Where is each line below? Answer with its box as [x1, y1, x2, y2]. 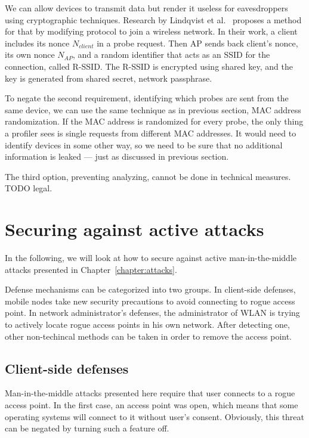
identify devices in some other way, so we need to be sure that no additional [5, 138, 283, 151]
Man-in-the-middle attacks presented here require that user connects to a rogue [5, 387, 295, 399]
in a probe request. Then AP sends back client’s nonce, [97, 36, 298, 49]
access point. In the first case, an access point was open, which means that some [5, 398, 298, 411]
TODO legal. [5, 182, 52, 194]
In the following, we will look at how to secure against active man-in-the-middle [5, 251, 296, 264]
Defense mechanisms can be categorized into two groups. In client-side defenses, [5, 283, 296, 296]
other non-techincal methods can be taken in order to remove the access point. [5, 330, 292, 342]
